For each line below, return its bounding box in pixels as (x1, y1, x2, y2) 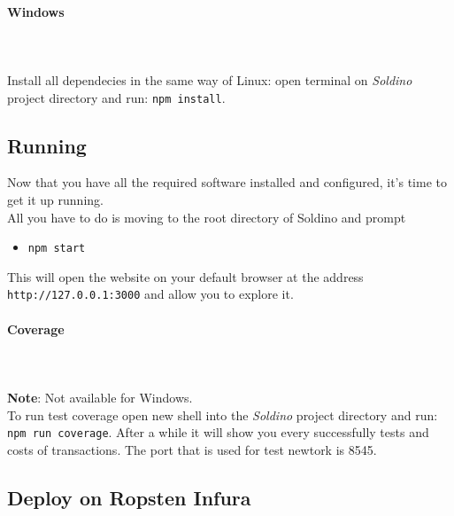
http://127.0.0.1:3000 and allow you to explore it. (7, 285, 294, 303)
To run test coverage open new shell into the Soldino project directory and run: (7, 405, 438, 424)
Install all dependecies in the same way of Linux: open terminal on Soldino (7, 70, 412, 89)
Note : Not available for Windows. (7, 388, 193, 407)
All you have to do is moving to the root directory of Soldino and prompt (7, 207, 406, 226)
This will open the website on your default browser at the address (7, 267, 364, 285)
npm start (27, 242, 86, 255)
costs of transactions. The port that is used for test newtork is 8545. (7, 440, 377, 458)
